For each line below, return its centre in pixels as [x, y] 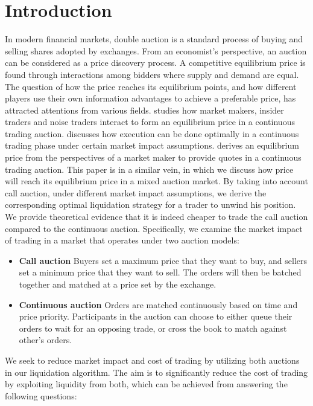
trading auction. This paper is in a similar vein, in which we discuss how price [149, 169]
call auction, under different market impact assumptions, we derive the [136, 192]
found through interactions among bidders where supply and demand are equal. [152, 74]
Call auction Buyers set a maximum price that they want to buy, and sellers [163, 260]
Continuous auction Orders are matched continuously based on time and [158, 304]
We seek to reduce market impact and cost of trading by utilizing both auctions [152, 360]
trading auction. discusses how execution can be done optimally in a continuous [152, 133]
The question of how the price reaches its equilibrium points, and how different [151, 86]
